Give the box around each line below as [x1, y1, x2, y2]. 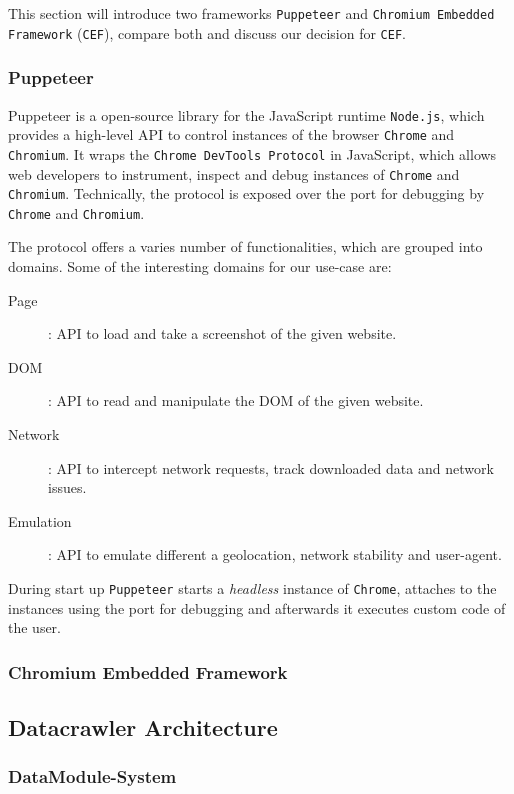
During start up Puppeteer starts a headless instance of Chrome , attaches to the [8, 578, 497, 598]
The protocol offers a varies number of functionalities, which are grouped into [8, 236, 483, 257]
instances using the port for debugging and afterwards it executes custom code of [8, 597, 506, 618]
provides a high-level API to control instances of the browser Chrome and [8, 124, 455, 145]
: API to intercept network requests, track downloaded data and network [48, 457, 494, 478]
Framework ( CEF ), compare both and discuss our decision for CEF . [8, 22, 406, 43]
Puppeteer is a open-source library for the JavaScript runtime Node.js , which [8, 104, 485, 125]
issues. [48, 477, 87, 498]
